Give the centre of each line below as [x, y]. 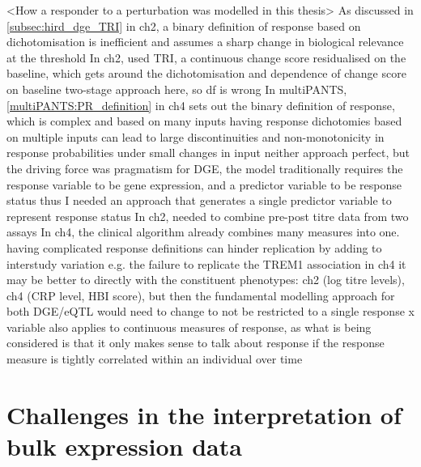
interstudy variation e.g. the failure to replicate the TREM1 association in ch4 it [206, 263]
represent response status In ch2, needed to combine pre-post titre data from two [208, 216]
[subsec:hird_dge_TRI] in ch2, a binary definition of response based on [184, 25]
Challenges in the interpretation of [204, 414]
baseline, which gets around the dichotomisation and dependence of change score [206, 73]
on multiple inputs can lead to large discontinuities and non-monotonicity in [196, 136]
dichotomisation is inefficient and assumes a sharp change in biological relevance [205, 42]
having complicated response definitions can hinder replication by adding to [194, 247]
